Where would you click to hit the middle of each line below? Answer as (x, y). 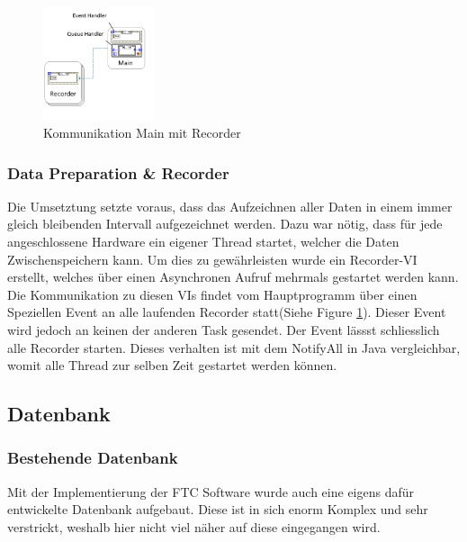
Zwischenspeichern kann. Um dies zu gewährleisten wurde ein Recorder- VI (212, 259)
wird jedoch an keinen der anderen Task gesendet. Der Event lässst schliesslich (224, 330)
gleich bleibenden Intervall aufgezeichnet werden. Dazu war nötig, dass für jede (225, 224)
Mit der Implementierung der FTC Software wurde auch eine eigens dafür (211, 491)
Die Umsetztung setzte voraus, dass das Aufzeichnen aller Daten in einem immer (230, 206)
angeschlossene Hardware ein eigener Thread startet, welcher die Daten (203, 242)
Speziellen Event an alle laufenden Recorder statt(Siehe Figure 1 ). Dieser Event (227, 312)
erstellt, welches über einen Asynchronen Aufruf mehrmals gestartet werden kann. (233, 277)
